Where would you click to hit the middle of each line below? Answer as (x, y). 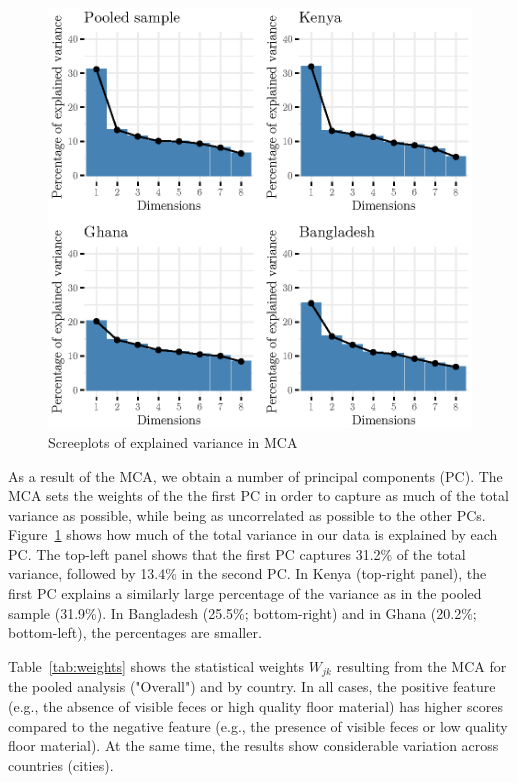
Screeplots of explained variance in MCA (173, 441)
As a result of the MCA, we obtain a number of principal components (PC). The (255, 475)
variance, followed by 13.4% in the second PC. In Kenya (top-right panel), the (247, 573)
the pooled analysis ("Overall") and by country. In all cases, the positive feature (252, 686)
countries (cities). (61, 764)
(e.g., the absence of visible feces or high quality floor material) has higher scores (255, 705)
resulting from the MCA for (421, 665)
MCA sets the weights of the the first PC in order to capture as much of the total (258, 495)
